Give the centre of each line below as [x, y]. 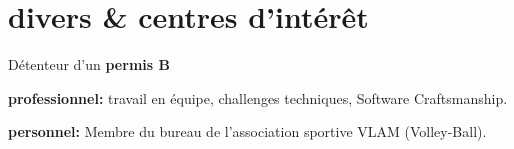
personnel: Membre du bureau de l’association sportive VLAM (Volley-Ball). [247, 131]
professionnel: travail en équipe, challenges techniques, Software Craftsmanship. [258, 97]
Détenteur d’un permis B [89, 64]
